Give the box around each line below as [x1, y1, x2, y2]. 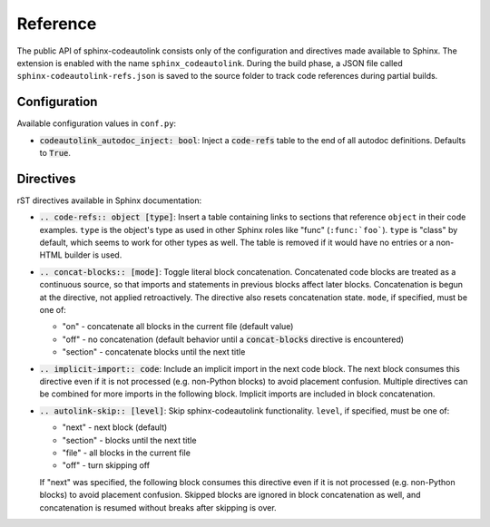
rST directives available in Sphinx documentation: [16, 195, 202, 206]
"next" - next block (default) [62, 422, 168, 433]
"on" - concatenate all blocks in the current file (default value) [62, 321, 294, 332]
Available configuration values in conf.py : [16, 118, 177, 129]
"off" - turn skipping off [62, 460, 150, 471]
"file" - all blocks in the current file [62, 447, 191, 458]
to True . [39, 148, 72, 159]
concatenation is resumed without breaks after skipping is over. [39, 502, 277, 512]
